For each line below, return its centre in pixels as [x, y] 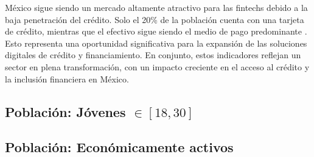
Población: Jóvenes [65, 111]
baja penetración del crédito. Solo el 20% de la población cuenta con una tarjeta [155, 19]
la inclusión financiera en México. [67, 78]
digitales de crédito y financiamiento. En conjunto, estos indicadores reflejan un [153, 55]
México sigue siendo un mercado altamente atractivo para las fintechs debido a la [156, 7]
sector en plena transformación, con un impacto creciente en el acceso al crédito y [157, 66]
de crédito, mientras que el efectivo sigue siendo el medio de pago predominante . [156, 31]
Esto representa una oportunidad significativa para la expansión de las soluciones [156, 43]
